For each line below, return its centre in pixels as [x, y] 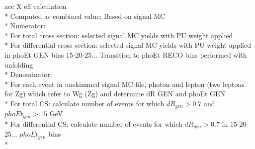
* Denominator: [28, 74]
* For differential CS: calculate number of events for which [93, 123]
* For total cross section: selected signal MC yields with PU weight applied [119, 35]
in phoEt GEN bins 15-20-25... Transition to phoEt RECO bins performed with [126, 54]
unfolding [19, 64]
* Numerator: [25, 26]
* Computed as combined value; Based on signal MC [85, 16]
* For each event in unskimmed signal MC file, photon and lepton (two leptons [125, 84]
